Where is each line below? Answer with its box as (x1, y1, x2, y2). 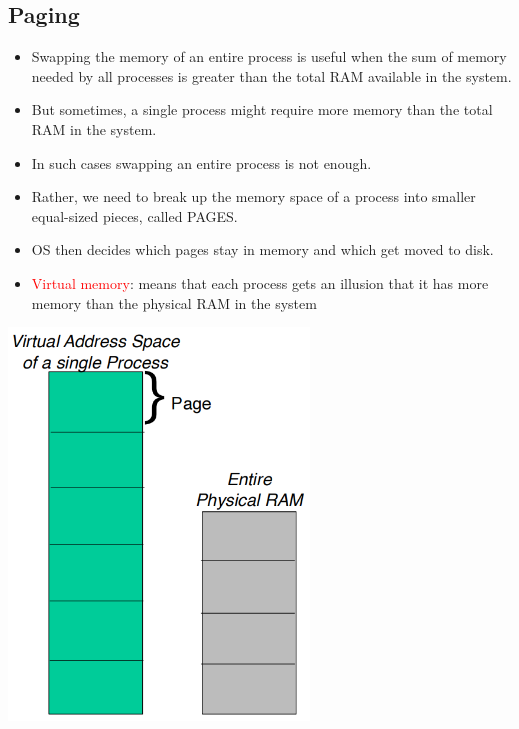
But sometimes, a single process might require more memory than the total (31, 99, 493, 120)
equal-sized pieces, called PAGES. (31, 205, 238, 226)
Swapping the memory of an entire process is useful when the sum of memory (31, 46, 507, 67)
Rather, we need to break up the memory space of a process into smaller (31, 186, 476, 207)
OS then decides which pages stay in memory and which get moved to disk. (31, 239, 494, 260)
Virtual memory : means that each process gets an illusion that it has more (31, 272, 489, 293)
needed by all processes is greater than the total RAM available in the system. (31, 65, 512, 86)
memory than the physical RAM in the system (31, 292, 317, 313)
